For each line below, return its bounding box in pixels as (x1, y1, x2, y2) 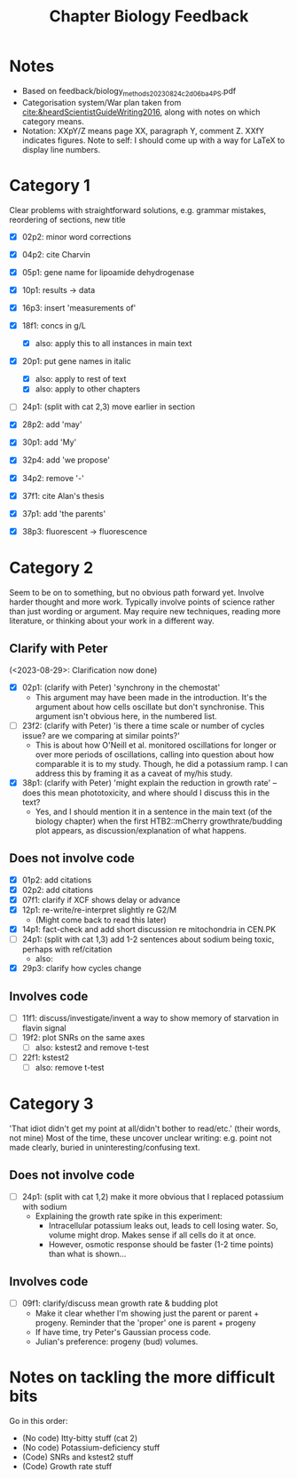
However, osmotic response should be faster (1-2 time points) (48, 1238, 274, 1249)
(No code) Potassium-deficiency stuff (21, 1442, 160, 1452)
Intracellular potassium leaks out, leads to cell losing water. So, (48, 1220, 278, 1230)
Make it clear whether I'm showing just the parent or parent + (35, 1308, 260, 1318)
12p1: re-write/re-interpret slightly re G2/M (21, 904, 177, 915)
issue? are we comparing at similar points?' (21, 730, 180, 740)
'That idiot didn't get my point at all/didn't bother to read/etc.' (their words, (9, 1123, 281, 1134)
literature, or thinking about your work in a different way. (9, 615, 215, 626)
